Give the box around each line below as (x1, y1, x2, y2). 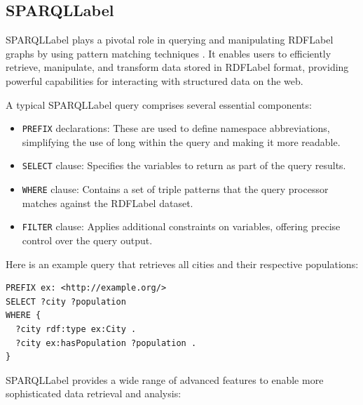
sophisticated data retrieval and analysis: (6, 386, 181, 401)
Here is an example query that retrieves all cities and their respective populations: (6, 256, 359, 271)
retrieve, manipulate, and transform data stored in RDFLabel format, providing (6, 60, 349, 74)
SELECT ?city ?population (6, 296, 126, 307)
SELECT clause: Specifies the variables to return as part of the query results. (22, 158, 346, 173)
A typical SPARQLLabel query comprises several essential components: (6, 97, 312, 112)
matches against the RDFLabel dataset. (22, 195, 193, 210)
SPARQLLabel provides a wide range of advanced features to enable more (6, 372, 324, 387)
